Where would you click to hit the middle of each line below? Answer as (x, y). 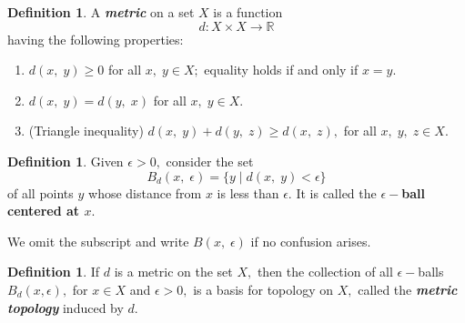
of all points (40, 192)
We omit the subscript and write (98, 241)
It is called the (336, 192)
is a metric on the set (173, 272)
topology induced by (66, 307)
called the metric (408, 289)
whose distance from (145, 192)
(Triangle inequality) (86, 131)
